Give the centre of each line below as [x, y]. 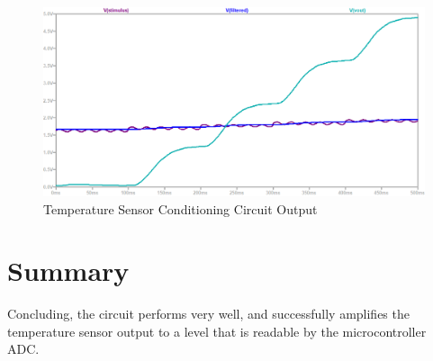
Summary [68, 271]
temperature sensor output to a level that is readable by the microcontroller [217, 331]
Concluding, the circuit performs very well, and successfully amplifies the [208, 314]
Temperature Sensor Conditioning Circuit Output [180, 208]
